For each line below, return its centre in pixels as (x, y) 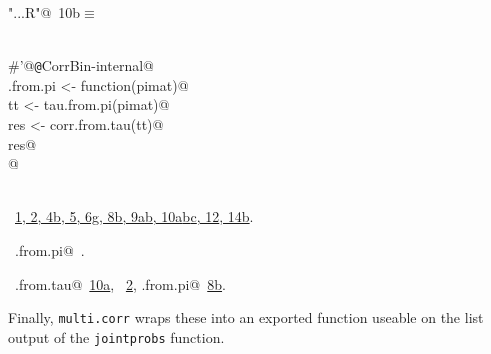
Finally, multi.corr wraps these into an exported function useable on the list (246, 317)
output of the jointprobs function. (116, 336)
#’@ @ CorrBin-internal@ (81, 65)
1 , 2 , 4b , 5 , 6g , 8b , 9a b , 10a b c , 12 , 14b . (134, 216)
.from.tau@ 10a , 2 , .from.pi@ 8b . (120, 283)
